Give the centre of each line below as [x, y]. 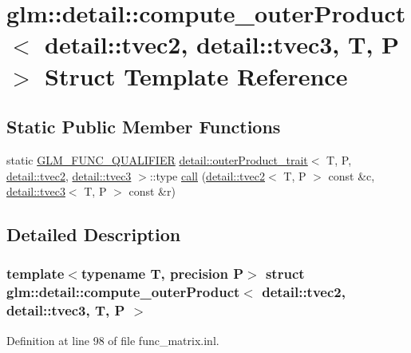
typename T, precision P [162, 274]
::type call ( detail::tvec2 [207, 175]
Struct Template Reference [196, 75]
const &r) [152, 191]
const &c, [352, 175]
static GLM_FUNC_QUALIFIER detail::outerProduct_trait [157, 159]
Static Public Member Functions [144, 127]
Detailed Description [94, 234]
